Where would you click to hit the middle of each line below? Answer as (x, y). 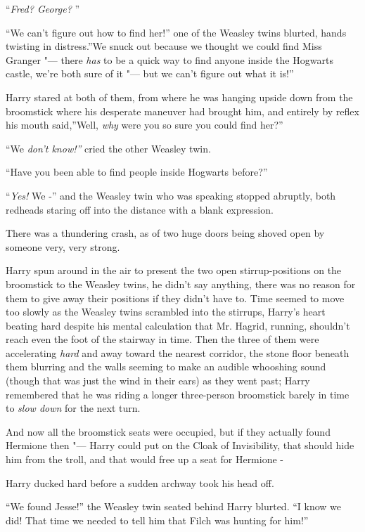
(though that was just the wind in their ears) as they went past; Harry (158, 381)
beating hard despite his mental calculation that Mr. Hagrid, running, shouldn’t (178, 325)
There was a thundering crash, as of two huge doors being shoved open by (165, 233)
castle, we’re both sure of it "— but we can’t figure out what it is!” (150, 73)
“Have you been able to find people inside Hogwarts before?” (137, 172)
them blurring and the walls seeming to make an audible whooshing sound (166, 366)
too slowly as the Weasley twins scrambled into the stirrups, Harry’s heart (166, 312)
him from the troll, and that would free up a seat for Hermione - (145, 459)
